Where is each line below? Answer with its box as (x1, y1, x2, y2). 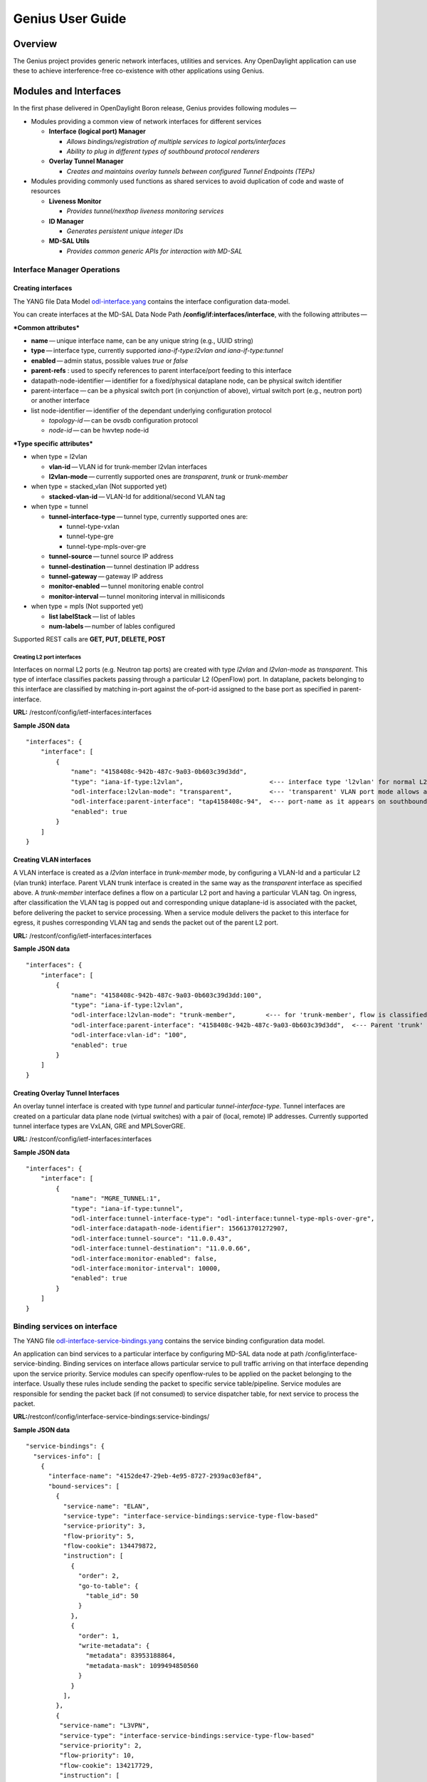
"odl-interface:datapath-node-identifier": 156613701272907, (70, 1225, 289, 1232)
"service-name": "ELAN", (63, 1502, 150, 1510)
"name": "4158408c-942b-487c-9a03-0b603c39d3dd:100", (70, 991, 263, 999)
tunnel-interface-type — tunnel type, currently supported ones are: (48, 512, 248, 520)
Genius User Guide (13, 11, 127, 26)
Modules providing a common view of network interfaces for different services (31, 117, 262, 125)
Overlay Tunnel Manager (48, 157, 124, 165)
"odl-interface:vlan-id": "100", (70, 1031, 188, 1039)
